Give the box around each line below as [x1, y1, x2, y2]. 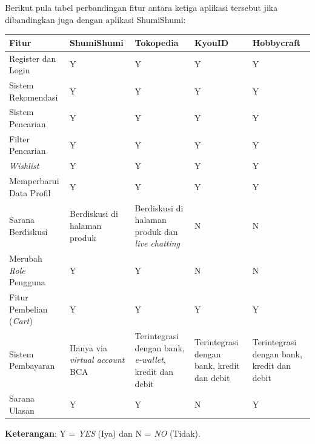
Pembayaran [9, 359, 55, 372]
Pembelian [9, 302, 48, 315]
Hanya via [70, 341, 107, 354]
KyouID [194, 36, 229, 48]
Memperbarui [9, 174, 59, 187]
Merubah [9, 252, 42, 265]
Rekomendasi [9, 90, 58, 103]
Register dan [9, 51, 56, 64]
